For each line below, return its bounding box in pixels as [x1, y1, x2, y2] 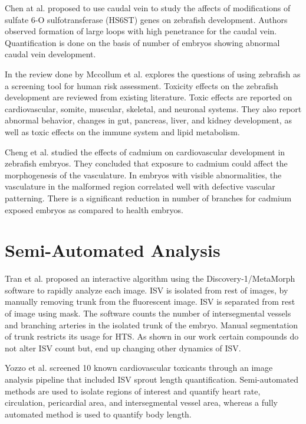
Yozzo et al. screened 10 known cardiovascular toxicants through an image [5, 361, 273, 374]
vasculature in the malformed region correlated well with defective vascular [5, 180, 275, 193]
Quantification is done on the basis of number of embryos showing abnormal [5, 36, 280, 48]
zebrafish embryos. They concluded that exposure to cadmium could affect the [5, 157, 288, 169]
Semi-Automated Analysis [5, 238, 221, 262]
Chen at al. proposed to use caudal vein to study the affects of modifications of [5, 2, 291, 14]
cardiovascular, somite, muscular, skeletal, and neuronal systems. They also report [5, 102, 302, 115]
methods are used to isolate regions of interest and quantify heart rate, [5, 384, 261, 397]
